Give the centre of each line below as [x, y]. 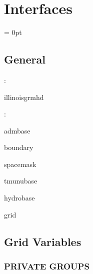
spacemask [20, 164]
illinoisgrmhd [24, 97]
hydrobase [19, 198]
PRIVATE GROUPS [47, 266]
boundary [19, 147]
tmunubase [21, 181]
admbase [17, 130]
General [25, 59]
